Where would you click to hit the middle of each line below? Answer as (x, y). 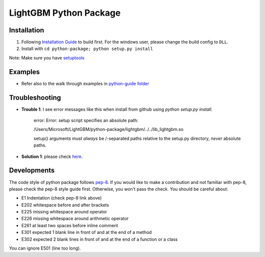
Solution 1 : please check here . (52, 156)
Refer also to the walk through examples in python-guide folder (85, 83)
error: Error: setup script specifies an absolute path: (86, 121)
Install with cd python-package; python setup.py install (87, 49)
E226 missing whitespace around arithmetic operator (75, 219)
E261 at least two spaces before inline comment (70, 225)
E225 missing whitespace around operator (64, 212)
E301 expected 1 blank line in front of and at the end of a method (87, 232)
